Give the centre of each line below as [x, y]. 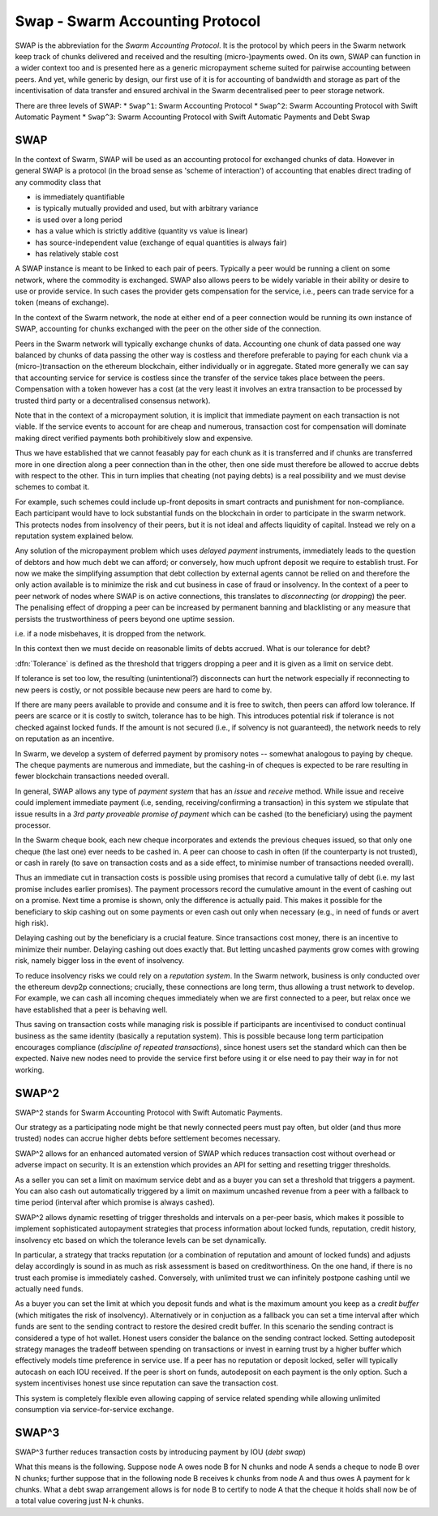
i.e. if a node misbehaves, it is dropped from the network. [111, 634]
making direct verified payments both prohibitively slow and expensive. [134, 438]
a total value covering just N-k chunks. [79, 1501]
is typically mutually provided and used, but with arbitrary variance [147, 208]
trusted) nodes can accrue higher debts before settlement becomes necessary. [148, 1138]
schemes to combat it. [52, 487]
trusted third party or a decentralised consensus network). [113, 400]
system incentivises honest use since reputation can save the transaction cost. [147, 1383]
